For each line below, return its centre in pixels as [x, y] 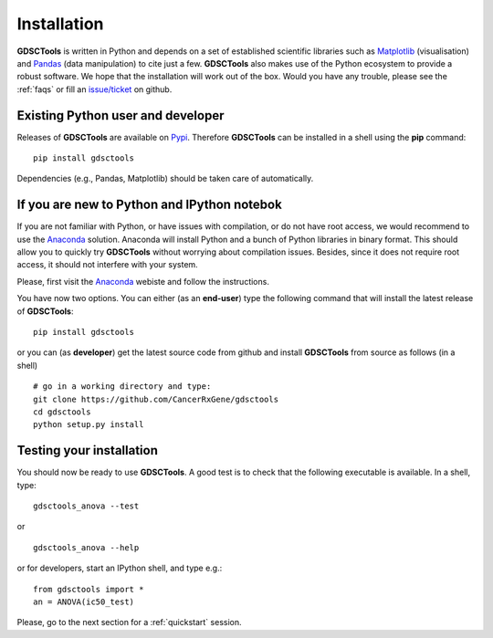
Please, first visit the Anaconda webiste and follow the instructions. [143, 281]
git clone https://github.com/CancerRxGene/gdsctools [156, 399]
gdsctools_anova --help [86, 547]
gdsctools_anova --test [86, 506]
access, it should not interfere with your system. [107, 265]
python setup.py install [89, 425]
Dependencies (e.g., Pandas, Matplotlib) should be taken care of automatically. [165, 179]
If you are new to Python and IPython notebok [149, 205]
